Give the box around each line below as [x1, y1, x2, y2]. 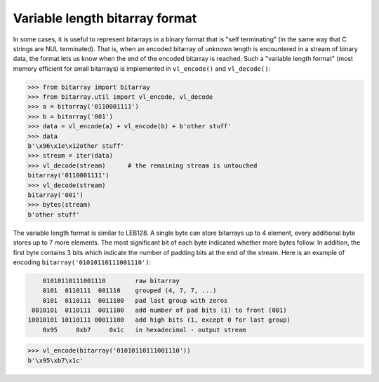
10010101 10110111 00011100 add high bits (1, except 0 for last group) [27, 316, 291, 324]
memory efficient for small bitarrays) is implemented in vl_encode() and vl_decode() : [13, 64, 270, 73]
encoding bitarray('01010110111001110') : [13, 258, 152, 266]
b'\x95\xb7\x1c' [27, 356, 84, 364]
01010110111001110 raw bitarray [42, 277, 180, 285]
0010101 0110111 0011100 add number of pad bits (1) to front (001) [32, 306, 287, 315]
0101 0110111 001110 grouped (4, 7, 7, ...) [42, 287, 217, 294]
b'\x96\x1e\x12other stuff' [27, 142, 124, 150]
